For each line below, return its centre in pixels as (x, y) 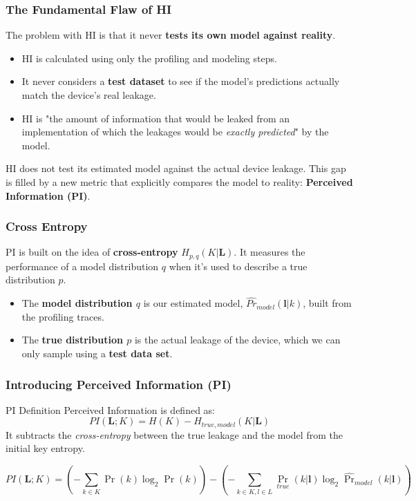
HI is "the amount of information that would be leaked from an (156, 118)
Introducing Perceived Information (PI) (119, 384)
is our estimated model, (193, 303)
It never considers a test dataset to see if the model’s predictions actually (181, 81)
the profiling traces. (63, 316)
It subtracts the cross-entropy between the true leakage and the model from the (174, 434)
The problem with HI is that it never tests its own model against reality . (171, 35)
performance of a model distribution (82, 266)
